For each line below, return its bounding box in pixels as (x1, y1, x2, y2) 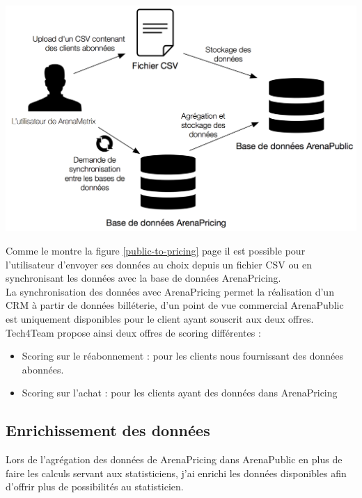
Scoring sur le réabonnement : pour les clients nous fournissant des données (22, 348, 344, 363)
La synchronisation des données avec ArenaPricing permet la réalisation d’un (6, 284, 334, 298)
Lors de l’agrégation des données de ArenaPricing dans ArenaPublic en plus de (6, 452, 343, 467)
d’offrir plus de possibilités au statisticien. (6, 479, 184, 494)
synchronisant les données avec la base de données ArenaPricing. (6, 271, 281, 285)
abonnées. (22, 362, 64, 376)
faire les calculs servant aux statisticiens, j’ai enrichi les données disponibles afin (6, 465, 347, 480)
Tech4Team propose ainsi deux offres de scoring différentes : (6, 325, 261, 339)
